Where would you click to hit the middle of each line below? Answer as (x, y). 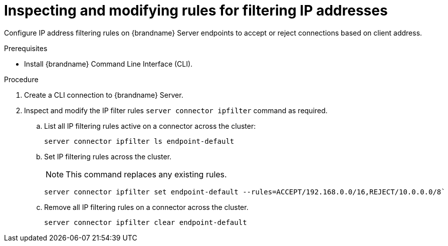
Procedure (21, 79)
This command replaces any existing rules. (146, 174)
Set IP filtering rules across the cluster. (108, 156)
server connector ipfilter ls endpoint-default (139, 141)
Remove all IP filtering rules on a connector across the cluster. (146, 207)
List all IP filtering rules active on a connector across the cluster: (150, 126)
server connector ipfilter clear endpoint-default (146, 222)
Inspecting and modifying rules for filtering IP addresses (196, 11)
